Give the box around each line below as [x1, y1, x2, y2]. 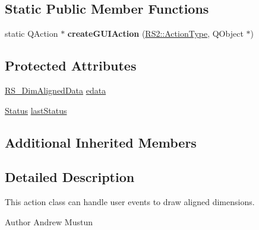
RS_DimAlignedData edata [5, 84, 106, 96]
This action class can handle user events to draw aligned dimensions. [5, 196, 255, 208]
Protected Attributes [5, 56, 137, 75]
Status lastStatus [5, 104, 67, 116]
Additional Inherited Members [5, 133, 197, 151]
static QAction [5, 27, 58, 40]
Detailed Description [5, 168, 135, 186]
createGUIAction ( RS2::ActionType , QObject [67, 27, 244, 40]
